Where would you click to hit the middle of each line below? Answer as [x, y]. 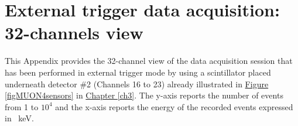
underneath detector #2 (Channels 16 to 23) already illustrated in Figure [137, 84]
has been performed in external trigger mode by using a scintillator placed [138, 72]
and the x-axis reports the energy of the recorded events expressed [174, 106]
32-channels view [74, 33]
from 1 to [22, 106]
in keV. [19, 118]
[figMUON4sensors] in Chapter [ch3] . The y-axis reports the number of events [144, 95]
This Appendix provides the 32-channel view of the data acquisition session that [149, 61]
